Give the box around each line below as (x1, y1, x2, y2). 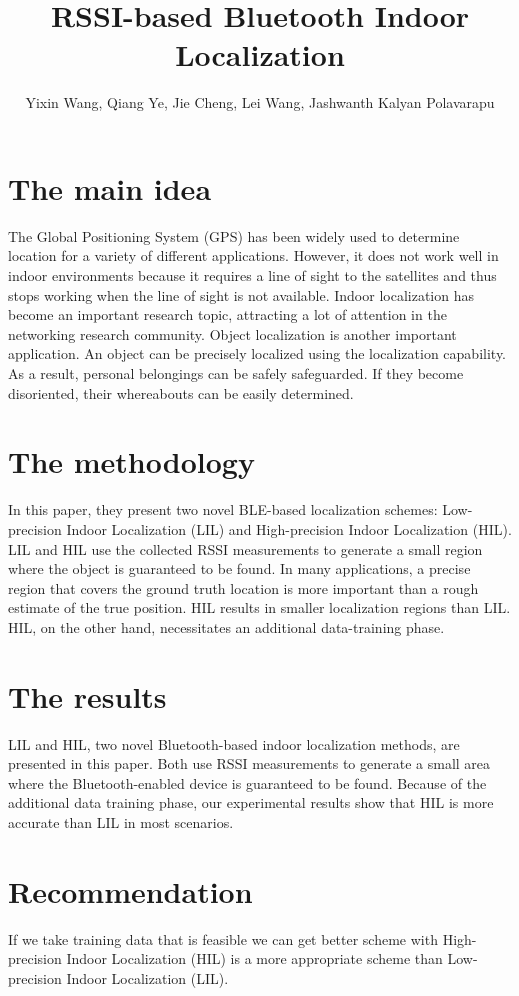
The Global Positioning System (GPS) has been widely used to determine (8, 225, 460, 246)
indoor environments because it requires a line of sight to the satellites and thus (8, 265, 497, 286)
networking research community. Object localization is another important (8, 323, 457, 344)
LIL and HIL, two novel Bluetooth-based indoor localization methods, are (8, 733, 460, 754)
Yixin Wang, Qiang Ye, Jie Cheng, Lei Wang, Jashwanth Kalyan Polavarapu (25, 92, 495, 113)
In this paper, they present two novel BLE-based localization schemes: (8, 499, 438, 520)
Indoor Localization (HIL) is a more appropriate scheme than (66, 948, 443, 969)
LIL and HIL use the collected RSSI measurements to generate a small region (8, 538, 483, 559)
